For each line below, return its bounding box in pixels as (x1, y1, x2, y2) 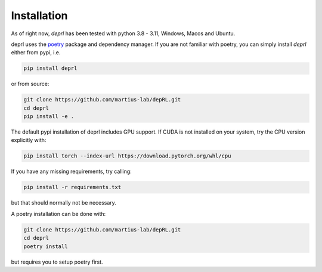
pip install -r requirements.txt (23, 184, 122, 191)
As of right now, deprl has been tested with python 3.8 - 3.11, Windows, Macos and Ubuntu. (11, 30, 236, 37)
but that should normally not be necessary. (11, 199, 116, 206)
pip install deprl (23, 65, 78, 72)
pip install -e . (23, 113, 75, 120)
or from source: (11, 81, 49, 88)
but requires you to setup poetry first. (11, 258, 104, 265)
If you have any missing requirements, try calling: (11, 168, 132, 175)
